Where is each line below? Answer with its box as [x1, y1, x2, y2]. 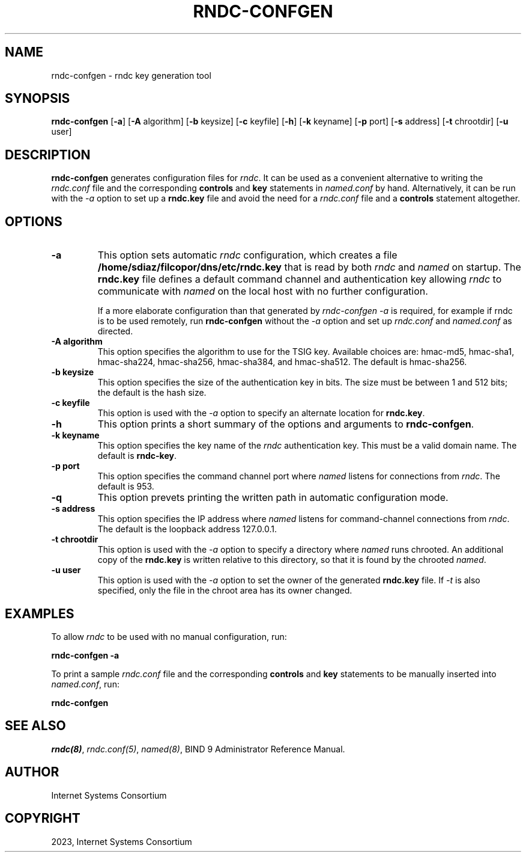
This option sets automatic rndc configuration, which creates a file [97, 249, 398, 262]
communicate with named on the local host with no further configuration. [97, 285, 428, 298]
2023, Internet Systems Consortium [51, 836, 192, 847]
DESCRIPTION [5, 147, 91, 162]
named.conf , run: [51, 678, 119, 689]
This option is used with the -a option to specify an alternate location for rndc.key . [97, 408, 425, 419]
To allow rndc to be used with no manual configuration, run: [51, 631, 287, 642]
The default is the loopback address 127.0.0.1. [97, 524, 277, 535]
